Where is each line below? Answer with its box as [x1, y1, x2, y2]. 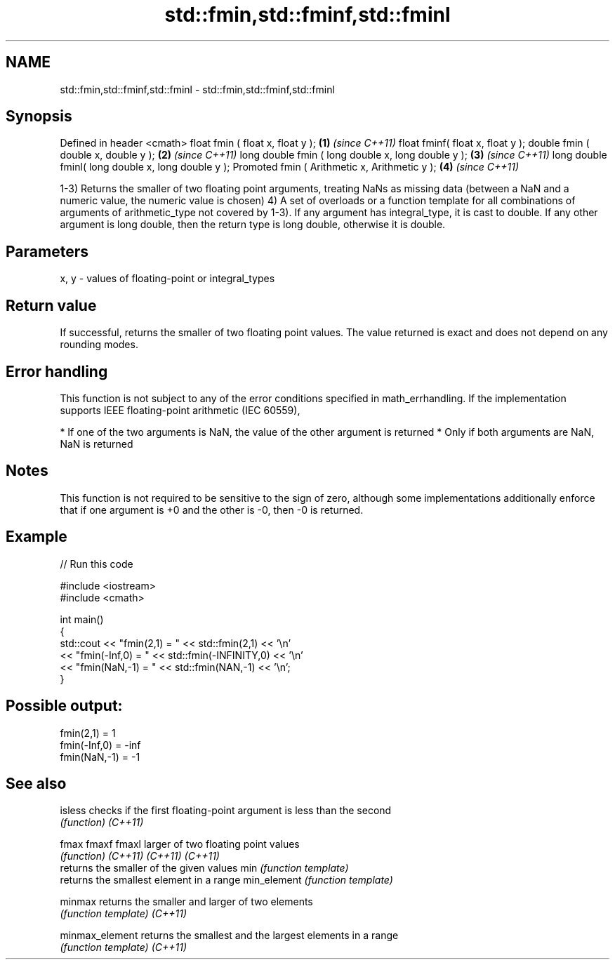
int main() [60, 613, 104, 625]
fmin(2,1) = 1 [60, 726, 116, 739]
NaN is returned [60, 437, 133, 450]
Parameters [6, 242, 88, 260]
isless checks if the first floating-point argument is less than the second [60, 804, 392, 817]
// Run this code [60, 557, 133, 570]
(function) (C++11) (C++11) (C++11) [60, 850, 220, 863]
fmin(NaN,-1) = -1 [60, 750, 140, 763]
